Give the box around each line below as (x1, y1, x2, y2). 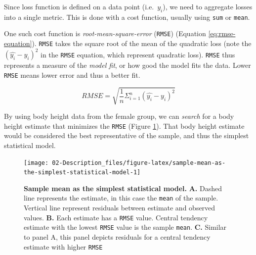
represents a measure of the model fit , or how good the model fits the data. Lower (4, 60, 251, 70)
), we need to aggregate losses (163, 1, 253, 11)
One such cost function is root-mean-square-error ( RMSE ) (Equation (4, 28, 206, 39)
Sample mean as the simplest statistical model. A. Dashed (24, 183, 222, 193)
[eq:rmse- (208, 28, 236, 39)
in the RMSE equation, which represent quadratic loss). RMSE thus (41, 49, 235, 59)
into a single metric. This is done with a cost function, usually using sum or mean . (4, 11, 250, 22)
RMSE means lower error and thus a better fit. (4, 69, 140, 80)
